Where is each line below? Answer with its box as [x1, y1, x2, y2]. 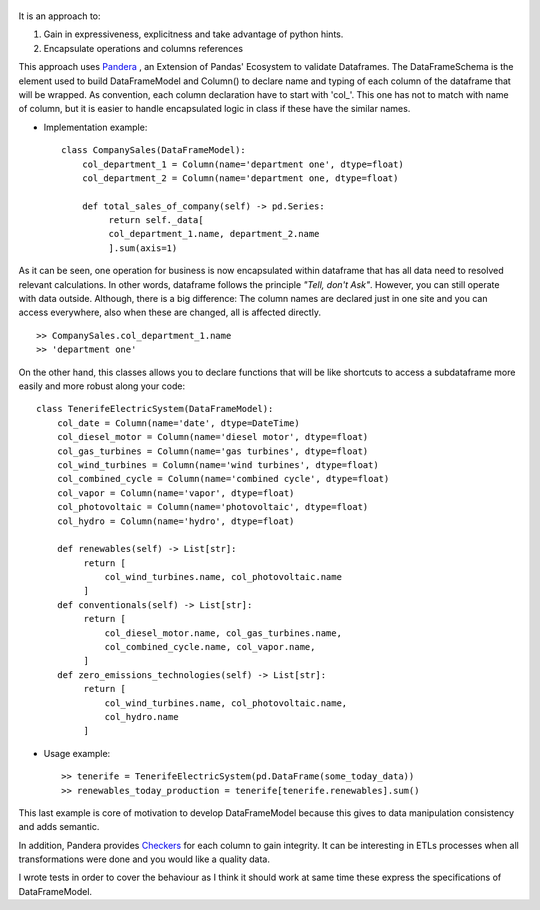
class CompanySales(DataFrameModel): [61, 145, 247, 156]
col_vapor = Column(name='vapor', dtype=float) [56, 487, 295, 499]
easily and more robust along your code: [18, 380, 185, 392]
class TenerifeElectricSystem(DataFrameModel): [36, 403, 274, 415]
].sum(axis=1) [108, 242, 178, 254]
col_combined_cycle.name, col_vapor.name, [104, 641, 316, 653]
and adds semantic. [18, 821, 100, 833]
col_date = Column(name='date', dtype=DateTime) [56, 417, 300, 429]
